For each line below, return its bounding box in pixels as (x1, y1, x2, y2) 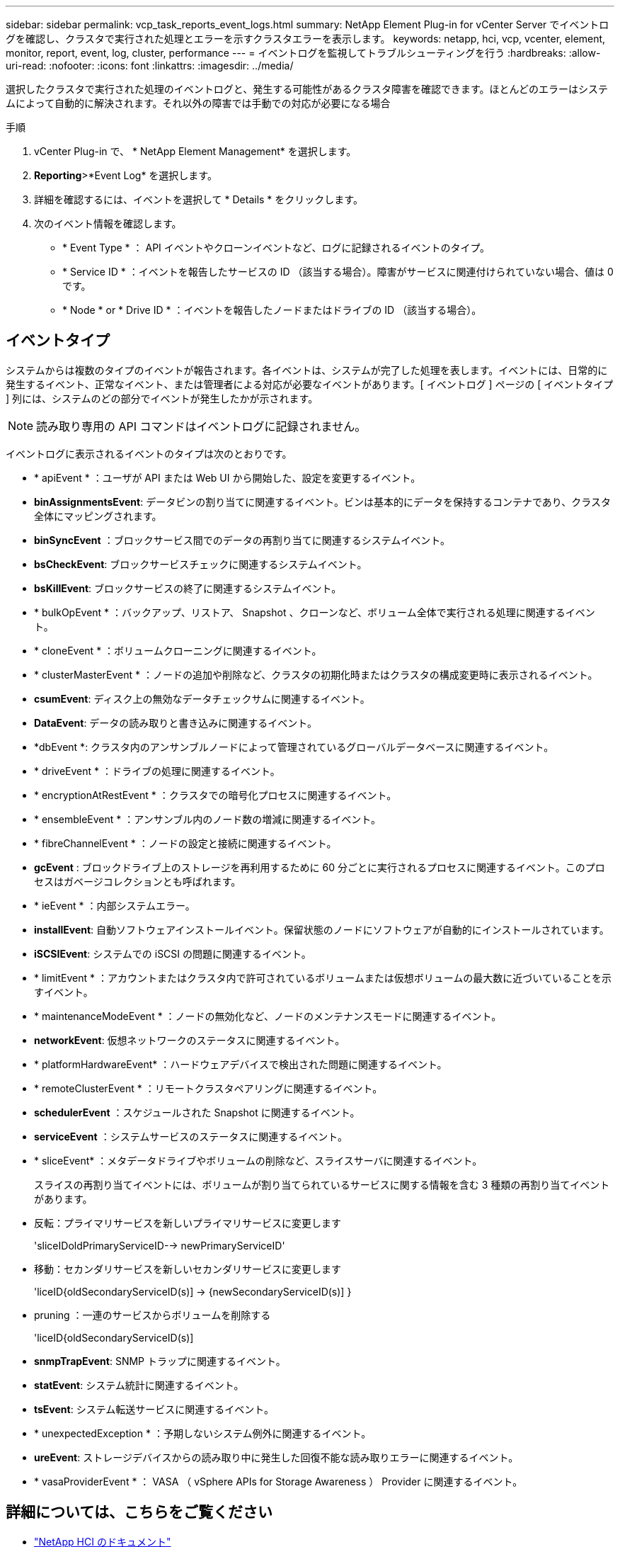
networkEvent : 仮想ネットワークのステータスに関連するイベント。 (34, 1033, 345, 1046)
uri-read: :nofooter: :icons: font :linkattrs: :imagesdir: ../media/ (6, 59, 294, 72)
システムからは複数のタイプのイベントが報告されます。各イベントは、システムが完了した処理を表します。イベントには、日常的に (6, 363, 608, 376)
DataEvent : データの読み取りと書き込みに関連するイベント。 (34, 716, 318, 729)
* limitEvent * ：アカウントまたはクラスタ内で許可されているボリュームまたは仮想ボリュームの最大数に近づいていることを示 (34, 971, 612, 984)
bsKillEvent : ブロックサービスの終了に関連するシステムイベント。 (34, 582, 342, 594)
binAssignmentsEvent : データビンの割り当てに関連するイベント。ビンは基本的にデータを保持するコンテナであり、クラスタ (34, 495, 611, 508)
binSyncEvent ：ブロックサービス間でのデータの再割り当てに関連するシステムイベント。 (34, 533, 450, 546)
